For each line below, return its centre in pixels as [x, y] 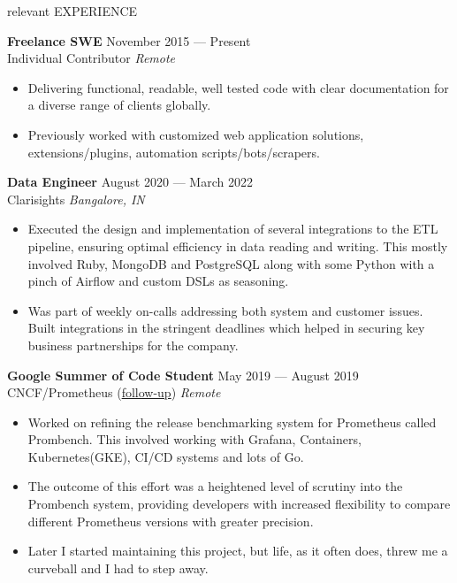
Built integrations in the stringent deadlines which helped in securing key [226, 328]
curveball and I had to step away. [118, 568]
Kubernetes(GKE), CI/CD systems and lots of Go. [166, 456]
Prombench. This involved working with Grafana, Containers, [194, 439]
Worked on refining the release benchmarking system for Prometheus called [232, 422]
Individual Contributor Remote [91, 58]
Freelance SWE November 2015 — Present [129, 40]
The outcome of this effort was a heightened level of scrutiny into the [215, 486]
